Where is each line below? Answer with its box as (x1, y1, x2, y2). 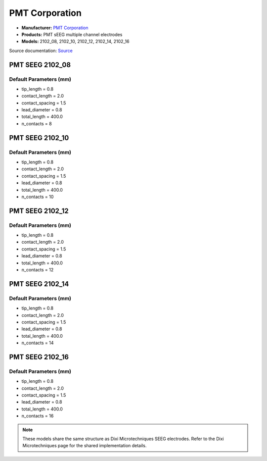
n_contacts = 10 (21, 194, 54, 200)
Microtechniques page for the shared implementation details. (22, 443, 147, 449)
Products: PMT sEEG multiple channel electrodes (21, 31, 123, 37)
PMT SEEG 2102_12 (9, 206, 69, 215)
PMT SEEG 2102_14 (9, 280, 69, 288)
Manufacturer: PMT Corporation (21, 25, 89, 31)
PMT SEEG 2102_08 (9, 60, 71, 69)
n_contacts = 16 (21, 413, 54, 419)
